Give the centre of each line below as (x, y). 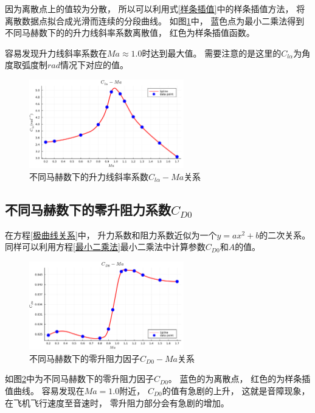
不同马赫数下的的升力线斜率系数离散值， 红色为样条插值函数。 (130, 33)
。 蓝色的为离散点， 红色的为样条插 (239, 379)
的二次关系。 (285, 234)
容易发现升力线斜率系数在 (56, 53)
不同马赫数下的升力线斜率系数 (89, 176)
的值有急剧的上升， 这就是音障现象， (236, 390)
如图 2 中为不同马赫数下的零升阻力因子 (79, 379)
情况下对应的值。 (95, 65)
